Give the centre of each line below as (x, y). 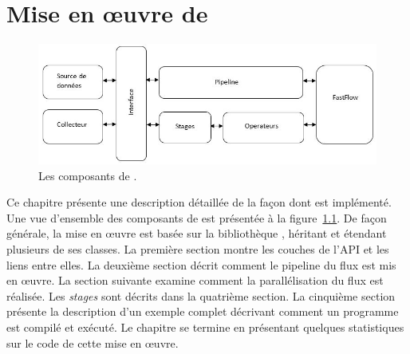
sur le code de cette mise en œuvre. (93, 342)
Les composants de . (88, 175)
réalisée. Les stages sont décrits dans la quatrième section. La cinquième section (201, 295)
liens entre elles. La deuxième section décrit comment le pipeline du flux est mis (201, 264)
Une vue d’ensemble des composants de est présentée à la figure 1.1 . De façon (197, 217)
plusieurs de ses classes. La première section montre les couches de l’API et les (198, 249)
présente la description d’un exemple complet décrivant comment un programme (203, 311)
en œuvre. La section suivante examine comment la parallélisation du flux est (195, 280)
